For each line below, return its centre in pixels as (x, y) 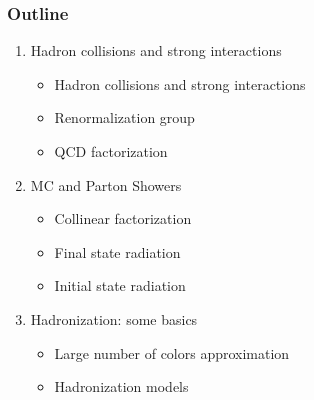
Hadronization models (121, 386)
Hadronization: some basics (114, 318)
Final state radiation (117, 251)
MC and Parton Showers (106, 184)
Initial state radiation (120, 285)
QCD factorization (111, 151)
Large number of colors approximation (172, 352)
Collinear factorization (123, 218)
